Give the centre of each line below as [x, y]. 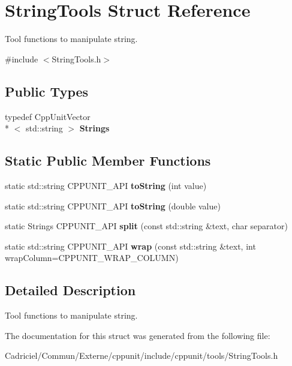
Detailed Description [70, 290]
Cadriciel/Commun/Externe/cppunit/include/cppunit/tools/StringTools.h [142, 355]
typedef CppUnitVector [48, 116]
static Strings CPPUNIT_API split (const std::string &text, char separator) [146, 226]
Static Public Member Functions [108, 160]
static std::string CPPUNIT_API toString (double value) [113, 205]
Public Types [47, 91]
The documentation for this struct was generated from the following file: [138, 335]
